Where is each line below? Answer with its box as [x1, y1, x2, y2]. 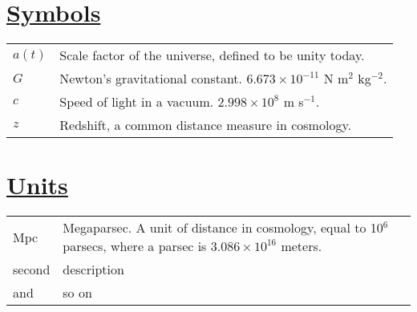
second [13, 260, 51, 279]
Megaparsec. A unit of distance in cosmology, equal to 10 [63, 218, 383, 237]
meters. [281, 237, 322, 256]
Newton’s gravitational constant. [59, 69, 243, 88]
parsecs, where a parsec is [63, 237, 207, 256]
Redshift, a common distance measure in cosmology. [59, 115, 351, 135]
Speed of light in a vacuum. [59, 92, 214, 111]
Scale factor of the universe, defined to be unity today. [59, 46, 365, 65]
